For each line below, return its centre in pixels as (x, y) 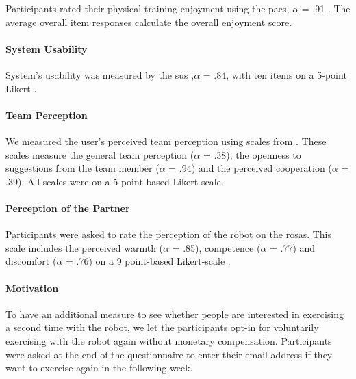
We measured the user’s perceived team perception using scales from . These (166, 141)
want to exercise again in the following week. (99, 368)
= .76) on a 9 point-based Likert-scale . (148, 261)
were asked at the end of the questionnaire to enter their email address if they (169, 354)
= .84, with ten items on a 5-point (275, 74)
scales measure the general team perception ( (100, 154)
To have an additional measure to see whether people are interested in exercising (175, 314)
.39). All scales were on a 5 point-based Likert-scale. (115, 181)
